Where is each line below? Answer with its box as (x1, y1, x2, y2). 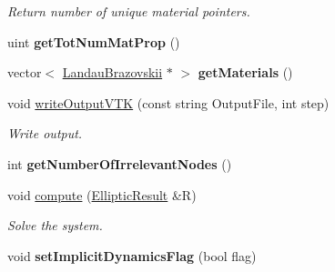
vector (7, 63, 42, 82)
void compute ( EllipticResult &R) (7, 185, 197, 204)
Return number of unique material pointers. (7, 2, 250, 20)
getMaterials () (198, 63, 293, 82)
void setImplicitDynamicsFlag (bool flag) (7, 246, 257, 265)
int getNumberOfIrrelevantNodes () (7, 154, 232, 173)
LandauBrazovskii (62, 63, 163, 82)
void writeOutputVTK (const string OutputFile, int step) (7, 93, 330, 112)
